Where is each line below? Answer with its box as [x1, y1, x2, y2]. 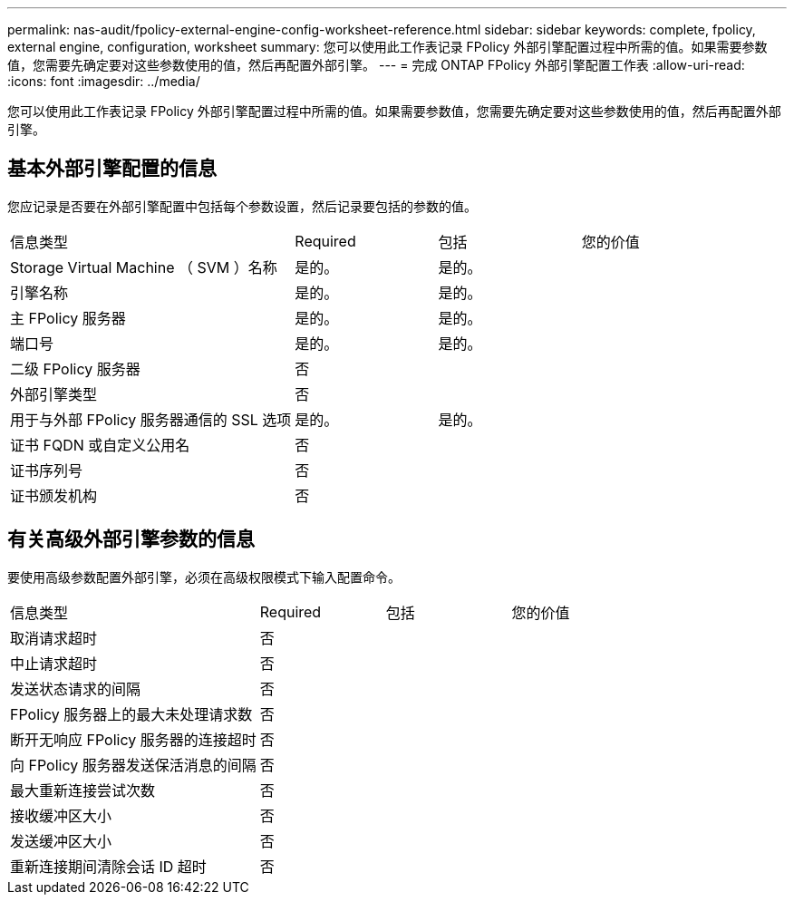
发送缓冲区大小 [10, 831, 112, 850]
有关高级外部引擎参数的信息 [7, 528, 255, 551]
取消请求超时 [10, 628, 98, 647]
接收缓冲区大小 [10, 806, 112, 825]
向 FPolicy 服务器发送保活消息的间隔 [10, 755, 257, 774]
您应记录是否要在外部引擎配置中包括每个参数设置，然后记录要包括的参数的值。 [7, 198, 477, 214]
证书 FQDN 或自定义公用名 [10, 435, 190, 454]
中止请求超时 [10, 654, 98, 673]
